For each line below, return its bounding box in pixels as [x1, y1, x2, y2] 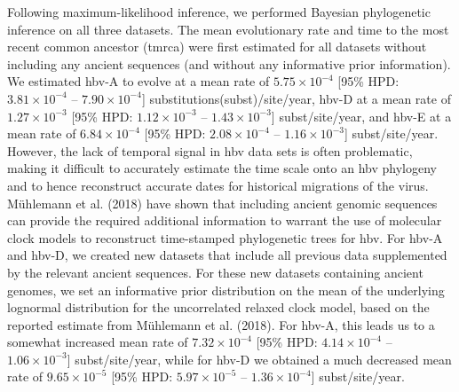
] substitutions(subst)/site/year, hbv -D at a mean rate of [141, 89, 451, 107]
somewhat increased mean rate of [7, 333, 188, 351]
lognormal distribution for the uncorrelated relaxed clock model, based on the [7, 298, 430, 317]
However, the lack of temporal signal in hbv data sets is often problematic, [7, 141, 413, 160]
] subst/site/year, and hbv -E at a [271, 106, 452, 125]
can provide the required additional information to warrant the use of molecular [7, 211, 442, 230]
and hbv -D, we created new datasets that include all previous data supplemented [7, 246, 447, 264]
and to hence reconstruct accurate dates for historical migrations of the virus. [7, 176, 429, 194]
